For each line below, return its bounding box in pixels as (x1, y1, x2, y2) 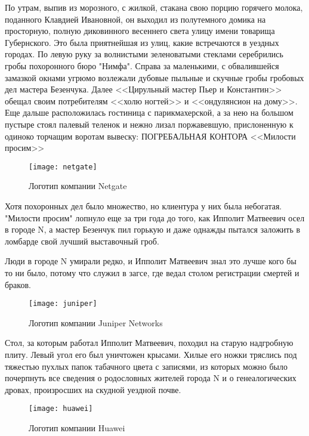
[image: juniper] (29, 299, 97, 308)
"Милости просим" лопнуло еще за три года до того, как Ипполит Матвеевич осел (5, 211, 305, 224)
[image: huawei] (29, 404, 93, 413)
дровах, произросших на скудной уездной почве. (5, 383, 181, 395)
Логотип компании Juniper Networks (29, 316, 163, 329)
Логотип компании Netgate (29, 180, 127, 192)
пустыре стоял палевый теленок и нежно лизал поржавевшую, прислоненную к (5, 117, 293, 130)
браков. (5, 278, 31, 290)
